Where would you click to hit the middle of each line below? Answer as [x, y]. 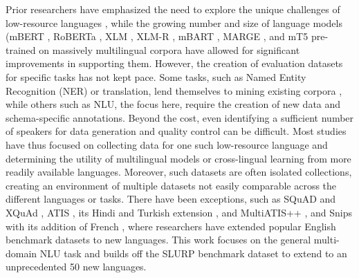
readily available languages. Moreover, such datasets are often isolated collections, [179, 172]
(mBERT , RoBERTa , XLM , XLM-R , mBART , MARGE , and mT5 [157, 36]
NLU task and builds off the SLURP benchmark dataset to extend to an [193, 253]
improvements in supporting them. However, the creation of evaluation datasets [174, 63]
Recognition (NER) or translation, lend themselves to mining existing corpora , [174, 90]
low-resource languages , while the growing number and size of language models [174, 22]
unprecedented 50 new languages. [76, 267]
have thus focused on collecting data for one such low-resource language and [167, 144]
